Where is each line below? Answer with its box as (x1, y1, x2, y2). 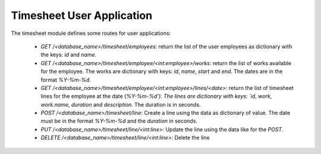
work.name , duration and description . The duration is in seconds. (40, 101, 202, 108)
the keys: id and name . (40, 51, 97, 59)
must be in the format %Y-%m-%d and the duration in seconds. (40, 117, 197, 124)
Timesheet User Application (11, 9, 153, 22)
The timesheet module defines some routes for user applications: (11, 30, 171, 37)
